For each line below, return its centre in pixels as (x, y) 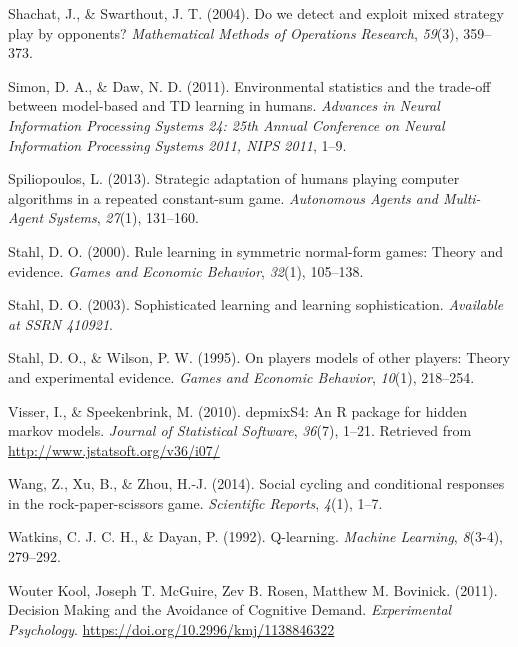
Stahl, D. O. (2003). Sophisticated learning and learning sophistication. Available (256, 304)
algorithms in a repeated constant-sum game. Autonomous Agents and (223, 197)
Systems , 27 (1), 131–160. (123, 217)
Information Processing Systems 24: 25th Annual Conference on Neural (226, 124)
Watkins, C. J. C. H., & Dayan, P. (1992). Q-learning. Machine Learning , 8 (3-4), (255, 536)
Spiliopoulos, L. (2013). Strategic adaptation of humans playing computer (234, 178)
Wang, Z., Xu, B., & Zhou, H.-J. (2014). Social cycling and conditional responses (256, 483)
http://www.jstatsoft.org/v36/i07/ (114, 449)
